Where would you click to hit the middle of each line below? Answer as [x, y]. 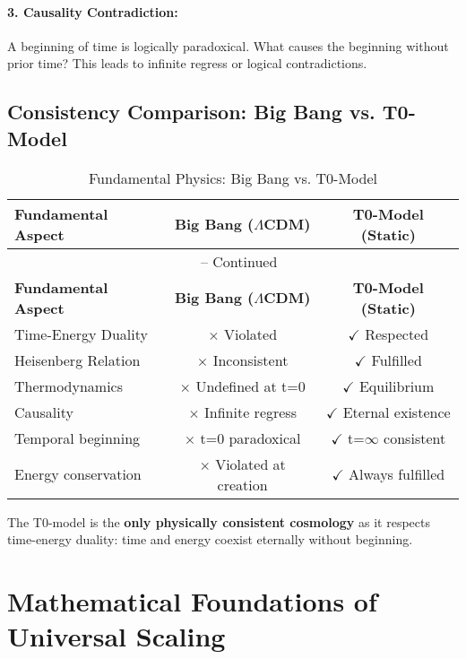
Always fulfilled [397, 474]
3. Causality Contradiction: [93, 11]
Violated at [250, 464]
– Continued [239, 261]
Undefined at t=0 [250, 386]
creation [242, 484]
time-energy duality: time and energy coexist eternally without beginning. [210, 539]
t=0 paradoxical [250, 438]
